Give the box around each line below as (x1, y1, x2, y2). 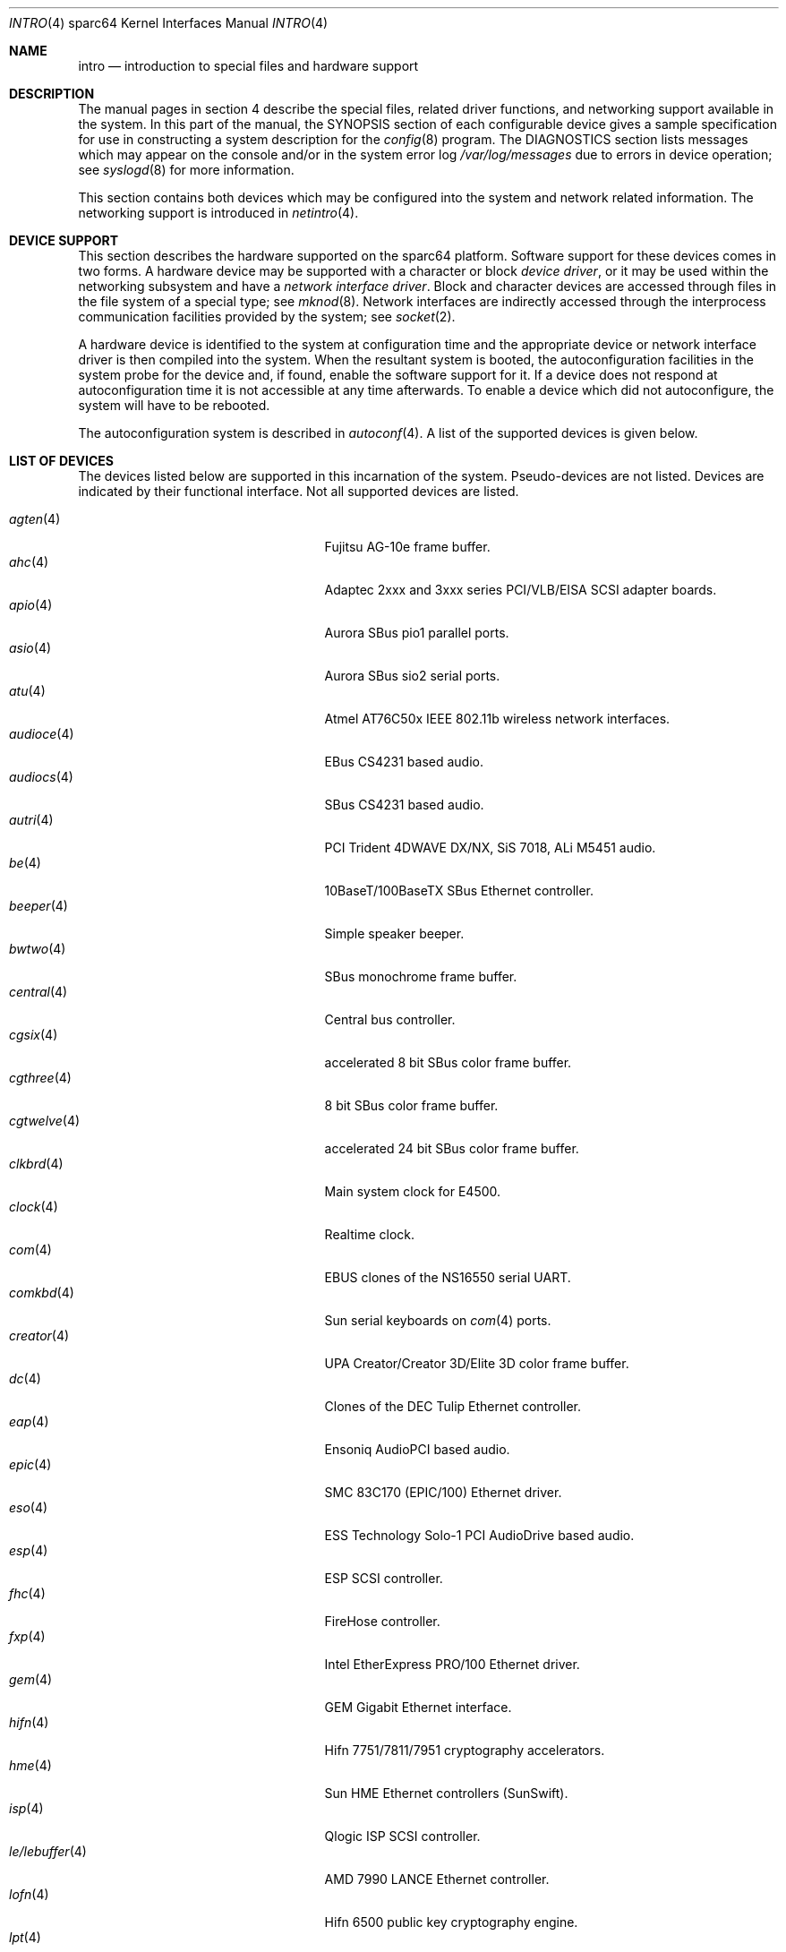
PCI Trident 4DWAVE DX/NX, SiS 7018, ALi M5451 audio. (324, 840, 656, 855)
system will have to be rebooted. (78, 398, 270, 413)
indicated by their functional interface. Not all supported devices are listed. (78, 484, 519, 499)
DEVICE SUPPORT (9, 233, 119, 248)
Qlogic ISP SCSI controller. (324, 1828, 481, 1844)
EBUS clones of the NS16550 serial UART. (324, 1270, 571, 1285)
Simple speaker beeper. (324, 926, 465, 941)
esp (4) (9, 1543, 48, 1558)
